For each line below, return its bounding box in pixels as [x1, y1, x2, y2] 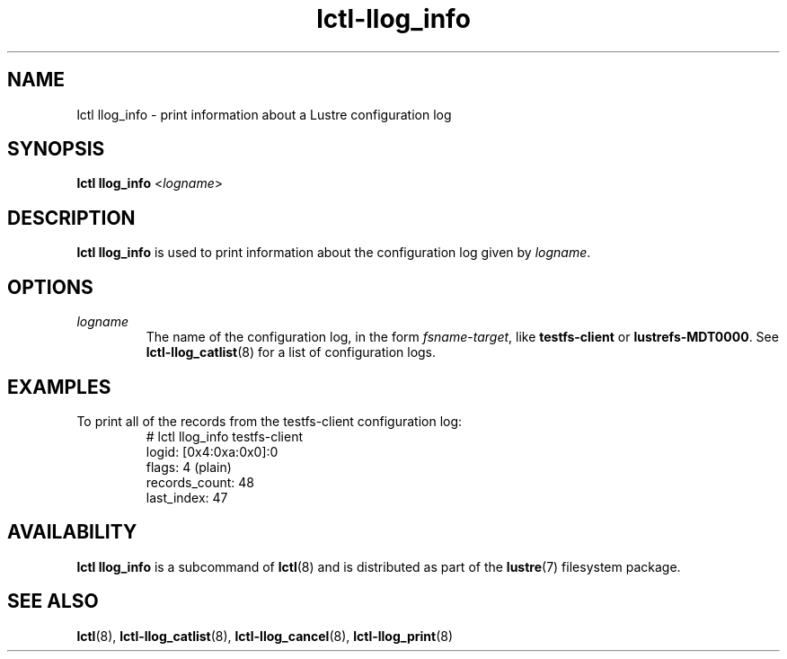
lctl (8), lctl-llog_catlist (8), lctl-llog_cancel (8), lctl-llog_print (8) [76, 628, 454, 644]
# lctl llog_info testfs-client [146, 428, 304, 444]
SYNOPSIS [7, 138, 105, 161]
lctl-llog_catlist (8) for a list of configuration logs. [146, 344, 437, 361]
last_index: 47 [146, 489, 228, 505]
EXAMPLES [7, 375, 111, 398]
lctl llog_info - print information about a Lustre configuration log [76, 106, 452, 122]
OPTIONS [7, 275, 93, 298]
